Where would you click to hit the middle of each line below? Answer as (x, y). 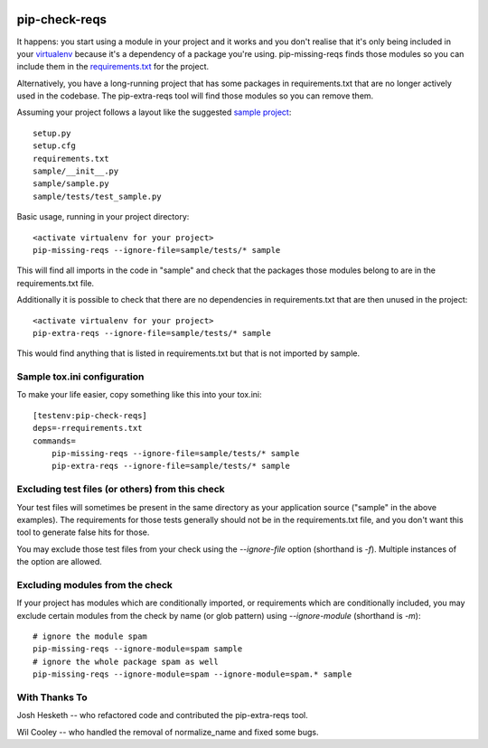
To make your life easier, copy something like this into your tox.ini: (139, 395)
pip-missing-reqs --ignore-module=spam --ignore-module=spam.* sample (192, 674)
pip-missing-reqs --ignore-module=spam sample (138, 649)
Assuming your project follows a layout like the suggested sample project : (154, 112)
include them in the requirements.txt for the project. (113, 67)
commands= (54, 441)
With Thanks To (52, 697)
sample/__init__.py (76, 171)
